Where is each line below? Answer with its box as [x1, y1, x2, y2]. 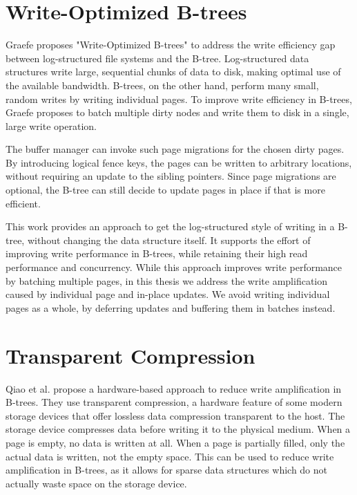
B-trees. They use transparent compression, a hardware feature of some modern [6, 395, 342, 409]
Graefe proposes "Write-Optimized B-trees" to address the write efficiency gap [6, 37, 336, 52]
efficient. [6, 196, 41, 210]
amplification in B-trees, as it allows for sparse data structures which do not [6, 463, 328, 477]
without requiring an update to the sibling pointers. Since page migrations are [6, 169, 336, 183]
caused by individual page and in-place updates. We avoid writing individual [6, 287, 330, 301]
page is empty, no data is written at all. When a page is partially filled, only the [6, 435, 345, 449]
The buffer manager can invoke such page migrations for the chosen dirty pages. [6, 142, 345, 156]
